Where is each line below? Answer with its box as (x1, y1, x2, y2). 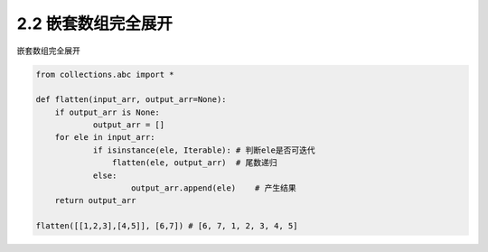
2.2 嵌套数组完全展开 (16, 14, 174, 33)
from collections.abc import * (35, 69, 175, 79)
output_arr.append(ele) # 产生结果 (131, 183, 297, 193)
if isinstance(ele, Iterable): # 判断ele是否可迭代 (92, 145, 315, 155)
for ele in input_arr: (54, 132, 155, 143)
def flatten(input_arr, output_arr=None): (35, 95, 227, 105)
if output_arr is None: (54, 107, 160, 117)
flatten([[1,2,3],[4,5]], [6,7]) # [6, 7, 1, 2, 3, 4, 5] (35, 221, 298, 231)
